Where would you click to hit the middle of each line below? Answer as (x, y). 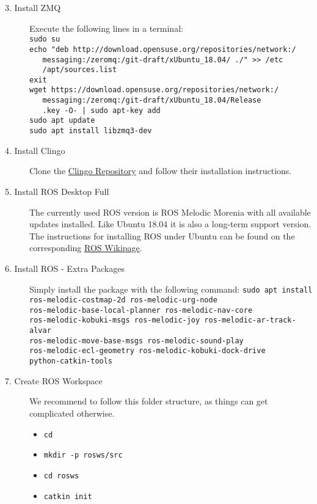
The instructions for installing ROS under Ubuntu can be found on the (162, 236)
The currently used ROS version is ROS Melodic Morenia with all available (170, 212)
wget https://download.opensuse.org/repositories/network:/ (154, 90)
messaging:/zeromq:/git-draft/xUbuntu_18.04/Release (152, 100)
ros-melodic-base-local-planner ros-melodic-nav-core (141, 310)
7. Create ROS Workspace (54, 380)
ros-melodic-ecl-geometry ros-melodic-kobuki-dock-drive (148, 351)
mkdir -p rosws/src (83, 455)
